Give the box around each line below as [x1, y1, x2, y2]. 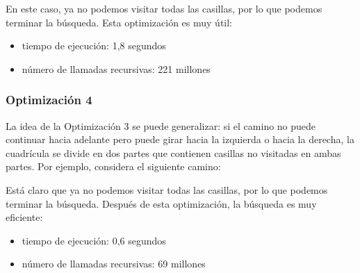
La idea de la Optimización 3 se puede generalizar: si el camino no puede [6, 118, 316, 133]
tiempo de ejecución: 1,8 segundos [22, 38, 166, 53]
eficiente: [6, 210, 43, 224]
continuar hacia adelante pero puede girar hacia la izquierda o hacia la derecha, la [6, 132, 354, 147]
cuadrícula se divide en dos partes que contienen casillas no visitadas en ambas [6, 145, 341, 160]
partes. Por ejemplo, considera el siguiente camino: [6, 159, 221, 174]
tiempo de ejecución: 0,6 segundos [22, 233, 166, 247]
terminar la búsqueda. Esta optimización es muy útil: [6, 15, 233, 29]
